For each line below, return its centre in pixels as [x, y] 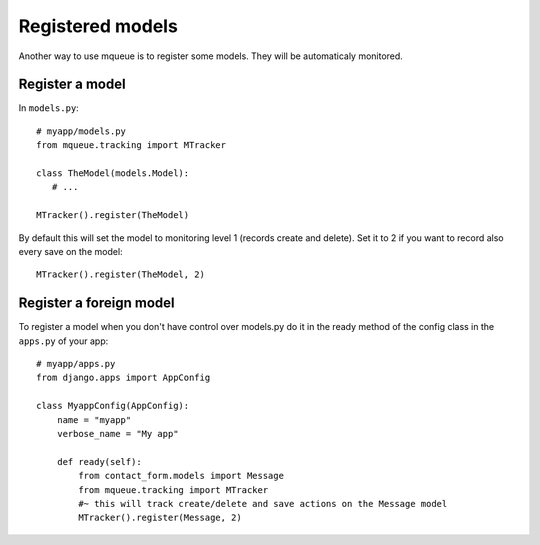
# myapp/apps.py [76, 364]
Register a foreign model [96, 303]
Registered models [98, 26]
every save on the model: [71, 251]
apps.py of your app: [63, 341]
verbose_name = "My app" [117, 433]
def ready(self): [99, 461]
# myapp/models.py [81, 131]
